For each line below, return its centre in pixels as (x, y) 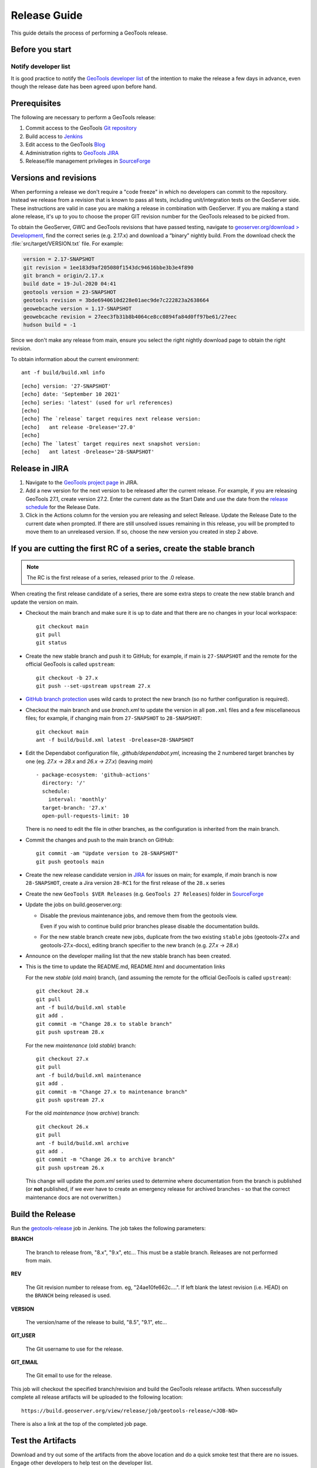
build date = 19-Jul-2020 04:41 (70, 284)
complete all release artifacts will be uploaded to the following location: (97, 1397)
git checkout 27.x (63, 1059)
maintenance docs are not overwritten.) (73, 1197)
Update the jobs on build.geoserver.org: (74, 905)
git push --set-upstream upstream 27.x (93, 686)
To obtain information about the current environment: (75, 359)
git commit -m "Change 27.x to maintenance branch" (112, 1092)
